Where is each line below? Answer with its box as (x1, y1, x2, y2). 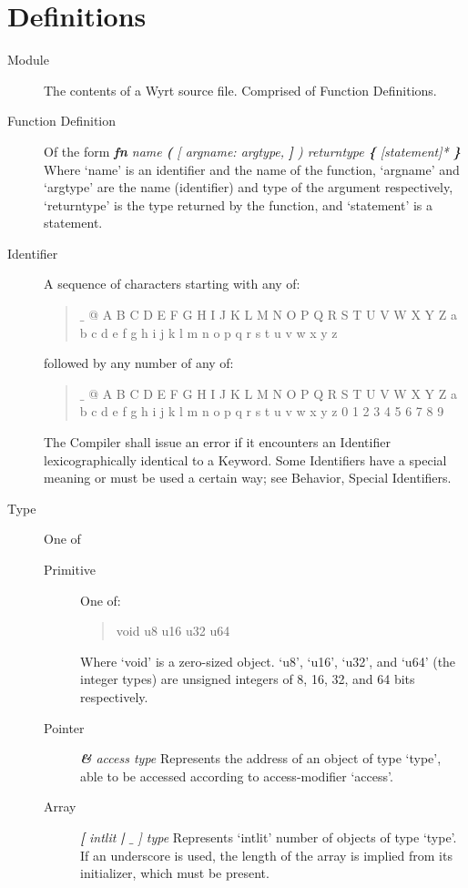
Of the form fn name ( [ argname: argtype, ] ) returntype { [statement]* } (44, 141, 461, 160)
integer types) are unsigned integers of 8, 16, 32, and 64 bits (80, 669, 415, 689)
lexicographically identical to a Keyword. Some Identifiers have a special (44, 450, 447, 469)
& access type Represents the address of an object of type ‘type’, (80, 749, 442, 768)
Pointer (44, 718, 85, 737)
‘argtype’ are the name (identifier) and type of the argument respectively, (44, 178, 453, 197)
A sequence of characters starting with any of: (44, 274, 300, 293)
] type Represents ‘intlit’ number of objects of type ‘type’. (137, 827, 457, 846)
